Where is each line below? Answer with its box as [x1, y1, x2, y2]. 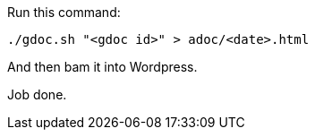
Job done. [7, 87, 67, 102]
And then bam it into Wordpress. [7, 59, 198, 74]
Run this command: [7, 4, 121, 20]
